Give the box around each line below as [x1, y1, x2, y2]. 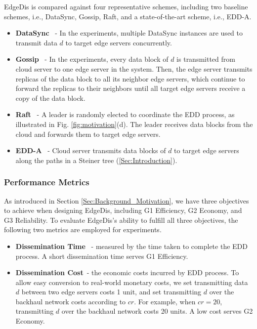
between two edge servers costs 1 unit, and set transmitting [21, 287, 202, 297]
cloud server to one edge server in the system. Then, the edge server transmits [15, 63, 253, 74]
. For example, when [134, 296, 196, 306]
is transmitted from [176, 54, 235, 64]
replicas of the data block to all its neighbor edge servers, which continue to [15, 73, 245, 83]
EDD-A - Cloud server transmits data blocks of [15, 145, 166, 156]
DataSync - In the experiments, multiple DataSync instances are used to [15, 28, 243, 38]
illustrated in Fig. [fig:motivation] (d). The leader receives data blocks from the [15, 119, 253, 129]
